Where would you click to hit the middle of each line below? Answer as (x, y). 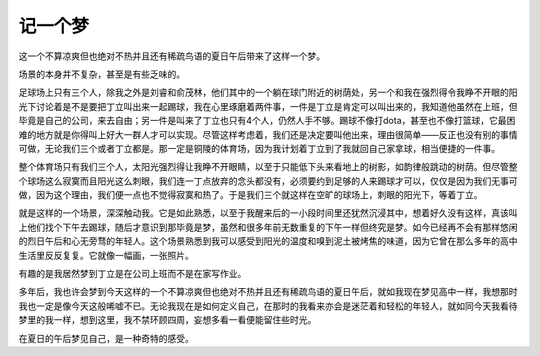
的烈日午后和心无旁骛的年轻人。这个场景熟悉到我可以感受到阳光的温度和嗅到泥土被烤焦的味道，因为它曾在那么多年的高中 (268, 241)
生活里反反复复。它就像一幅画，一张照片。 (106, 255)
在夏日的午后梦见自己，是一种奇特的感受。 (106, 338)
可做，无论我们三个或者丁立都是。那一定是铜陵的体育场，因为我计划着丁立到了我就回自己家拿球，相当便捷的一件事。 (259, 148)
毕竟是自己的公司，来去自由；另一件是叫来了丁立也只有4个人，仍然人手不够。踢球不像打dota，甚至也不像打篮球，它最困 (267, 121)
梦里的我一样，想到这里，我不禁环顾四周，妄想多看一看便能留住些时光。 (167, 320)
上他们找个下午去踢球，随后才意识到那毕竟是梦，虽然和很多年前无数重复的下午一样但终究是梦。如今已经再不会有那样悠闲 (268, 227)
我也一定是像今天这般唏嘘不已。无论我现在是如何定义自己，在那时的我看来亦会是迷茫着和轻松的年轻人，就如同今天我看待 (268, 306)
